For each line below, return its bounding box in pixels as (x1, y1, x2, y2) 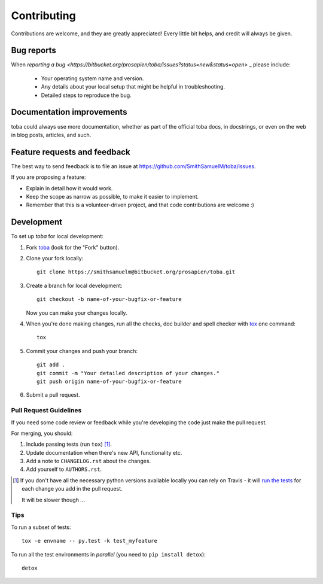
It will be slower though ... (22, 496, 85, 503)
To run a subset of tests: (11, 524, 71, 531)
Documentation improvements (11, 107, 127, 117)
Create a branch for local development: (26, 282, 123, 289)
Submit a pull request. (26, 391, 80, 399)
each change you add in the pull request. (22, 485, 123, 492)
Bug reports (11, 45, 57, 56)
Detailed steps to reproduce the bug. (41, 92, 132, 99)
